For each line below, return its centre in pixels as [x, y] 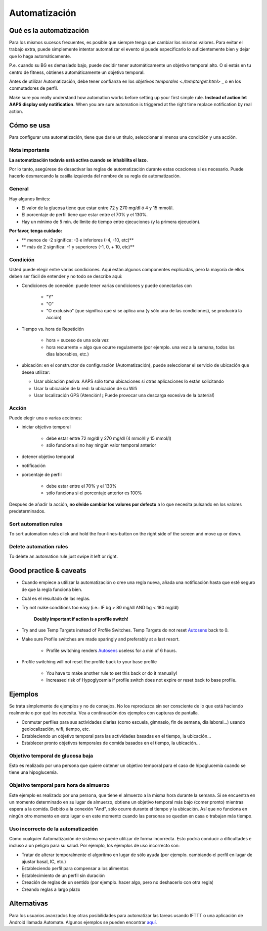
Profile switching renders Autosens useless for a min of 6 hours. [112, 650]
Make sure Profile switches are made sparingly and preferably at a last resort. [101, 639]
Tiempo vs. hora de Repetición [53, 329]
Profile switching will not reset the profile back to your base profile [89, 662]
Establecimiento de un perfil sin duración [63, 875]
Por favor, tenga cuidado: [36, 231]
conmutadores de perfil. [34, 88]
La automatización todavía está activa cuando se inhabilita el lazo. [79, 160]
